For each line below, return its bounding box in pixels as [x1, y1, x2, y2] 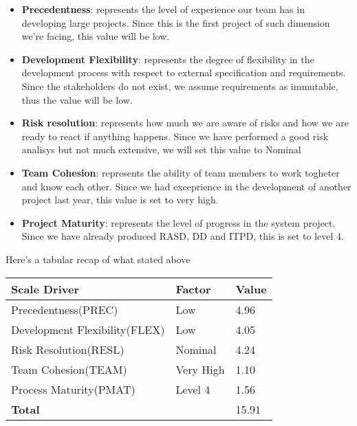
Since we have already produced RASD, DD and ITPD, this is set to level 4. [21, 229, 344, 243]
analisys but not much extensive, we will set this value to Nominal [21, 142, 301, 157]
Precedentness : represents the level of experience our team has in [21, 2, 305, 16]
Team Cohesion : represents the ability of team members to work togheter [21, 165, 340, 179]
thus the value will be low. [21, 92, 133, 106]
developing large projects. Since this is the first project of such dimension [21, 15, 330, 30]
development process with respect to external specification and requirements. [21, 65, 346, 80]
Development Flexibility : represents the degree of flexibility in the [21, 52, 314, 66]
